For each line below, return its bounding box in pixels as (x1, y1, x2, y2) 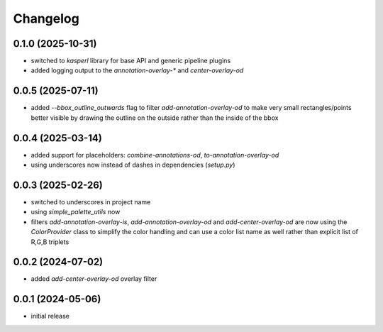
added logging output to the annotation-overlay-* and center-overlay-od (30, 66, 244, 74)
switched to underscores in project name (30, 197, 151, 206)
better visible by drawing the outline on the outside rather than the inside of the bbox (30, 114, 279, 122)
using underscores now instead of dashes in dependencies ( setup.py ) (30, 160, 235, 170)
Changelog (13, 11, 79, 26)
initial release (30, 312, 70, 321)
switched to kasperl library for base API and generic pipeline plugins (30, 57, 231, 65)
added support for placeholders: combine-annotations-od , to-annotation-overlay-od (30, 150, 279, 159)
